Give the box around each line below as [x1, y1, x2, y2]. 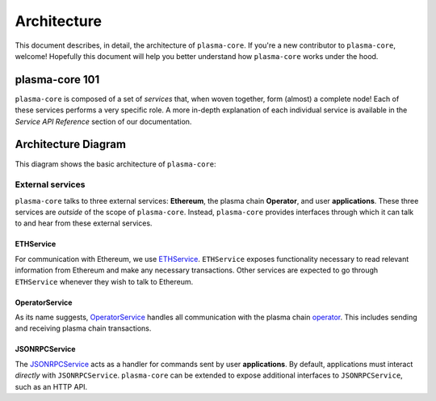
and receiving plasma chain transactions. [15, 323, 152, 333]
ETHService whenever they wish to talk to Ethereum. [15, 276, 194, 286]
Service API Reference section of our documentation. [15, 116, 192, 126]
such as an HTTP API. [15, 382, 88, 391]
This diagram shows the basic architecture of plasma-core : [15, 158, 217, 169]
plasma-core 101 [15, 73, 100, 87]
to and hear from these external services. [15, 218, 153, 228]
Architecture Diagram [15, 137, 127, 151]
